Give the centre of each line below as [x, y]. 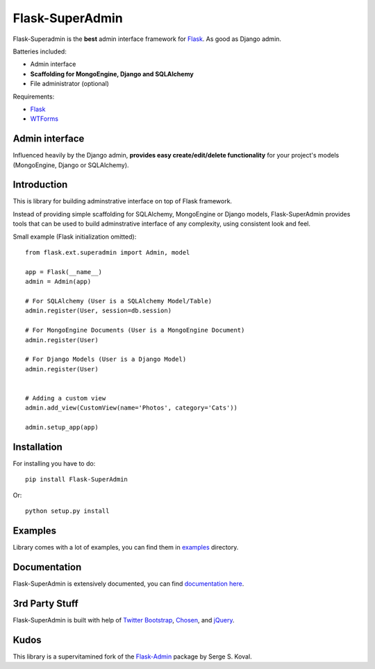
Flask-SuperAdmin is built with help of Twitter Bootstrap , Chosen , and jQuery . [124, 620]
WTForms [44, 119]
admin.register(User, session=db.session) [99, 311]
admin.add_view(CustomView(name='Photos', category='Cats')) [131, 408]
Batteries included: [40, 51]
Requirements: [34, 96]
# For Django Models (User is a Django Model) [106, 359]
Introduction [40, 185]
